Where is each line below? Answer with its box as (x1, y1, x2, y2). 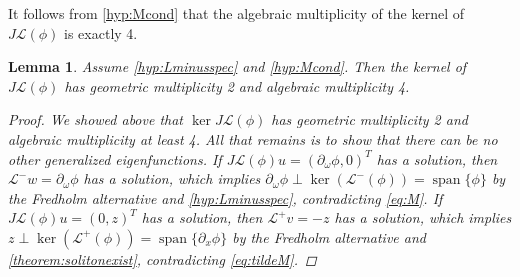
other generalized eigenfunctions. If (8, 148, 222, 169)
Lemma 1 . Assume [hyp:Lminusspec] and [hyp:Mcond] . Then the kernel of (8, 56, 467, 77)
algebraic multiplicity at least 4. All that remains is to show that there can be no (8, 128, 498, 149)
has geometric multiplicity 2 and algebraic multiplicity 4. (64, 75, 410, 96)
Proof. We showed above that (8, 109, 184, 130)
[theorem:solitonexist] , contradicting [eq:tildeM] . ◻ (8, 248, 317, 269)
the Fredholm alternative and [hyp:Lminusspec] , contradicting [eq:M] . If (8, 187, 443, 208)
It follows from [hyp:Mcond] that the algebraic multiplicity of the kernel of (8, 3, 465, 23)
